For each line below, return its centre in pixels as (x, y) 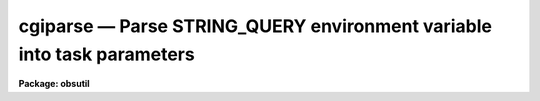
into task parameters (106, 54)
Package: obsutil (54, 84)
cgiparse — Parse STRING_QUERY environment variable (255, 26)
